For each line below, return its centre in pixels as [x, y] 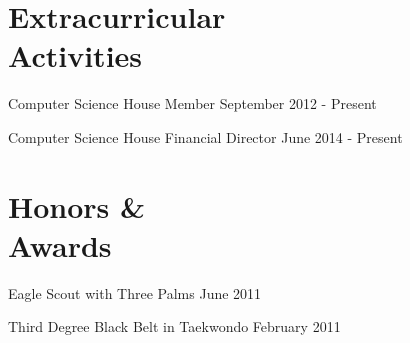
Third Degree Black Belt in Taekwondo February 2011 [174, 326]
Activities [75, 55]
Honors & [77, 205]
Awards [60, 244]
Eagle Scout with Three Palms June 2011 [135, 292]
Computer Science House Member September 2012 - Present [192, 103]
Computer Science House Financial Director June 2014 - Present [205, 136]
